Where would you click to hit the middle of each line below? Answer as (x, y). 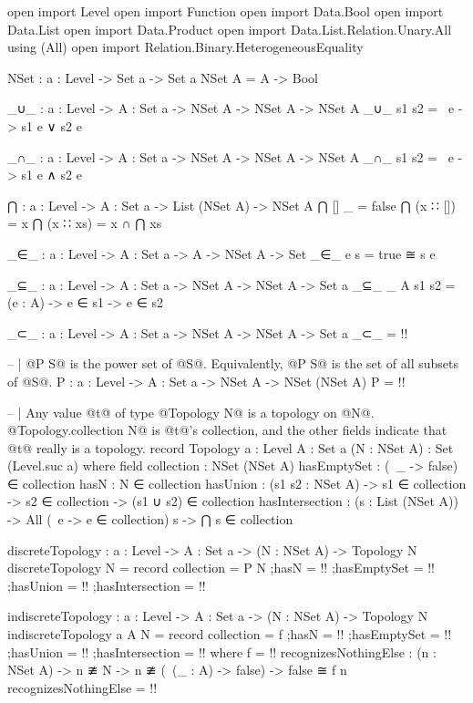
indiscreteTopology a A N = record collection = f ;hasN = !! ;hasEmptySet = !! (230, 634)
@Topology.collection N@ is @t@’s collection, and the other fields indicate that (227, 430)
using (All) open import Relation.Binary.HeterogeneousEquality (185, 47)
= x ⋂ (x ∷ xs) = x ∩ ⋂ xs (85, 223)
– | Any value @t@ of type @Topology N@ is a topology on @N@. (191, 412)
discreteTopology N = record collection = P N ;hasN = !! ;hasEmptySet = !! (221, 568)
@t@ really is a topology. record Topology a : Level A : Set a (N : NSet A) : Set (231, 447)
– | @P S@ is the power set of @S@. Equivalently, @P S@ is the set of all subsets (233, 363)
